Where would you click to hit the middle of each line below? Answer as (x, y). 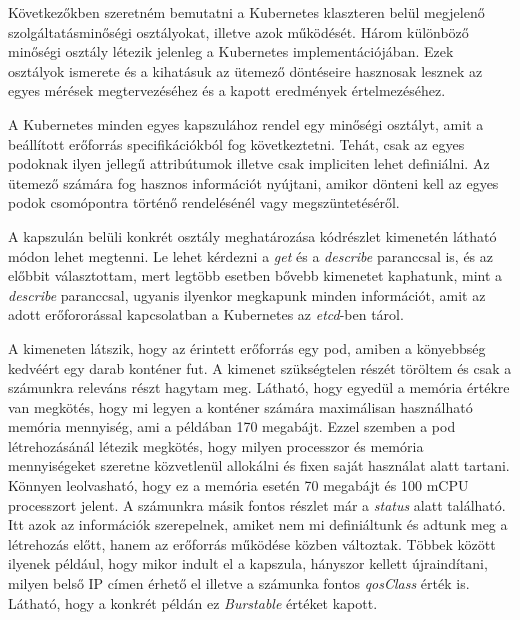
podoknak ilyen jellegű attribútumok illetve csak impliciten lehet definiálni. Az (249, 163)
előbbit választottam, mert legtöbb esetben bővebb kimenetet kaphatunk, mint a (255, 275)
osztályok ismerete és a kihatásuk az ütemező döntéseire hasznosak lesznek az (245, 70)
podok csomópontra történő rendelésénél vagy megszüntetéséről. (204, 202)
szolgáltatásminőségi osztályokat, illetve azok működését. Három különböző (238, 31)
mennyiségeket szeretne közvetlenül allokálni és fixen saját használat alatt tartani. (259, 465)
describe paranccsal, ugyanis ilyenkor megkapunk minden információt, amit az (247, 294)
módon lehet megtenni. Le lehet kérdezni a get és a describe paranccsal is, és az (251, 255)
